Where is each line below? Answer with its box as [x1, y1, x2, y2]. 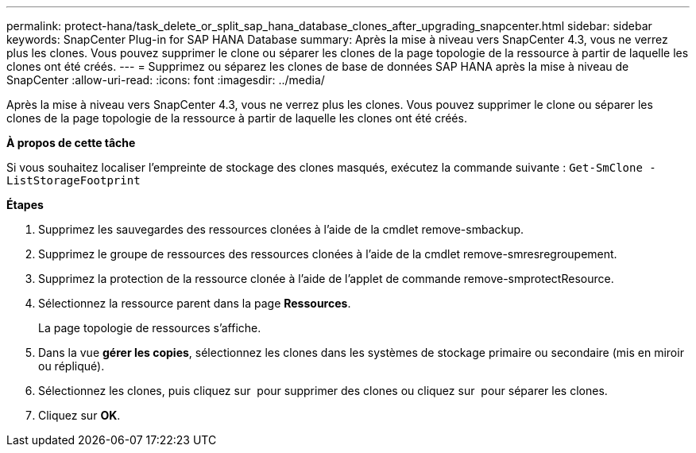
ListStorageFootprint [6, 174, 141, 187]
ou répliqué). [38, 359, 105, 373]
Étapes [6, 198, 44, 211]
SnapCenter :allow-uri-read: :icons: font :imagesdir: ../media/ [6, 73, 325, 87]
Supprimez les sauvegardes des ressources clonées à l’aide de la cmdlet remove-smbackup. [38, 223, 524, 236]
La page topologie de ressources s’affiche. [38, 321, 261, 335]
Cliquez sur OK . [38, 408, 121, 422]
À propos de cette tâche [6, 136, 136, 149]
